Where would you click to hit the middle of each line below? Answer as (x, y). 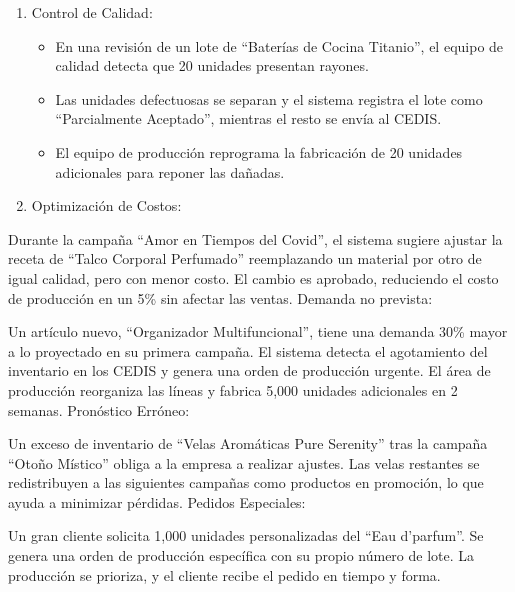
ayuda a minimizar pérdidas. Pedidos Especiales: (157, 501)
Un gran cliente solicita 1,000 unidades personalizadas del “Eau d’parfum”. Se (246, 535)
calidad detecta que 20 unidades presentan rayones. (212, 65)
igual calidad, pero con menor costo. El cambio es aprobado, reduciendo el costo (253, 277)
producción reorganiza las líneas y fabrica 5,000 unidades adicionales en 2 (233, 389)
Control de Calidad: (92, 12)
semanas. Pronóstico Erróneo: (99, 409)
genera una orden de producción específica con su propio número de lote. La (241, 555)
